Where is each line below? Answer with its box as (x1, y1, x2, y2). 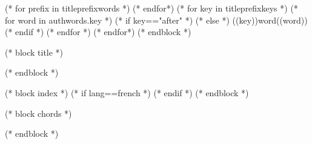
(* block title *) (5, 45, 64, 58)
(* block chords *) (5, 106, 72, 119)
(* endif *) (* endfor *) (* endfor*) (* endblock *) (5, 25, 191, 38)
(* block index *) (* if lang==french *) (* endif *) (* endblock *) (5, 86, 249, 99)
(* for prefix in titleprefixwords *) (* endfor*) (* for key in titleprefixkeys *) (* (5, 2, 298, 14)
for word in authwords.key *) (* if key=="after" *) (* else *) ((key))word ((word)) (5, 13, 308, 26)
